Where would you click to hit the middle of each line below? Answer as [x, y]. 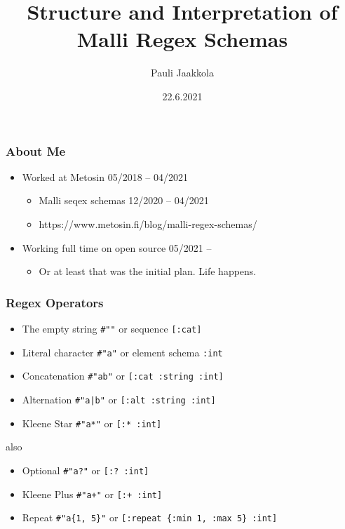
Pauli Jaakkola [182, 73]
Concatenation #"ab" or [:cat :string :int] [123, 376]
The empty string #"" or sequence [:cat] [112, 328]
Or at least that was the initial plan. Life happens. [148, 271]
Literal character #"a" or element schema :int [122, 352]
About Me [36, 150]
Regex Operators [55, 302]
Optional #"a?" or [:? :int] [86, 470]
